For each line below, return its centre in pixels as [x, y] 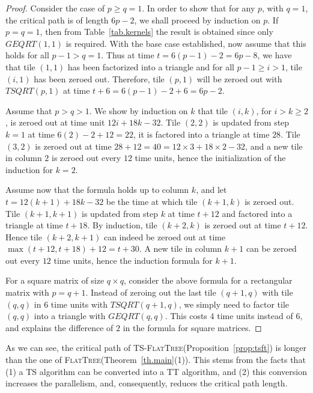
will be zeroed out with [239, 78]
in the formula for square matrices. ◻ [192, 327]
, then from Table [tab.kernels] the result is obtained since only [156, 32]
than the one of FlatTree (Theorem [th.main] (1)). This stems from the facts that [156, 360]
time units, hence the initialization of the [210, 158]
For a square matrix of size [55, 280]
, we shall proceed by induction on [197, 20]
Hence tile [24, 236]
